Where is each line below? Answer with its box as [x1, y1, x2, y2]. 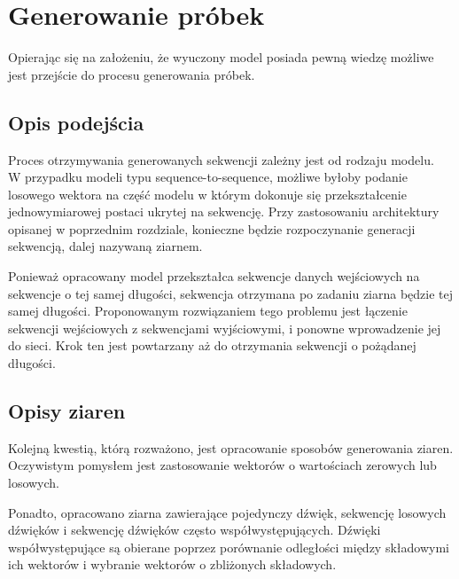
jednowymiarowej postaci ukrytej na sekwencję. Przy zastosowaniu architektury [8, 202, 440, 221]
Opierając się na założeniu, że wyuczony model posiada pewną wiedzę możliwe [8, 48, 434, 67]
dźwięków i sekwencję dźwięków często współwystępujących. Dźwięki [8, 520, 381, 539]
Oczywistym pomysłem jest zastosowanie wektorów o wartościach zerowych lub [8, 456, 437, 474]
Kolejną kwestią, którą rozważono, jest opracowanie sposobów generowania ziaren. [8, 438, 454, 457]
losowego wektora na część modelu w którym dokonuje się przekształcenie [8, 184, 407, 203]
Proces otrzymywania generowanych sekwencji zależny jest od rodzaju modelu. [8, 150, 434, 168]
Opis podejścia [8, 108, 144, 136]
